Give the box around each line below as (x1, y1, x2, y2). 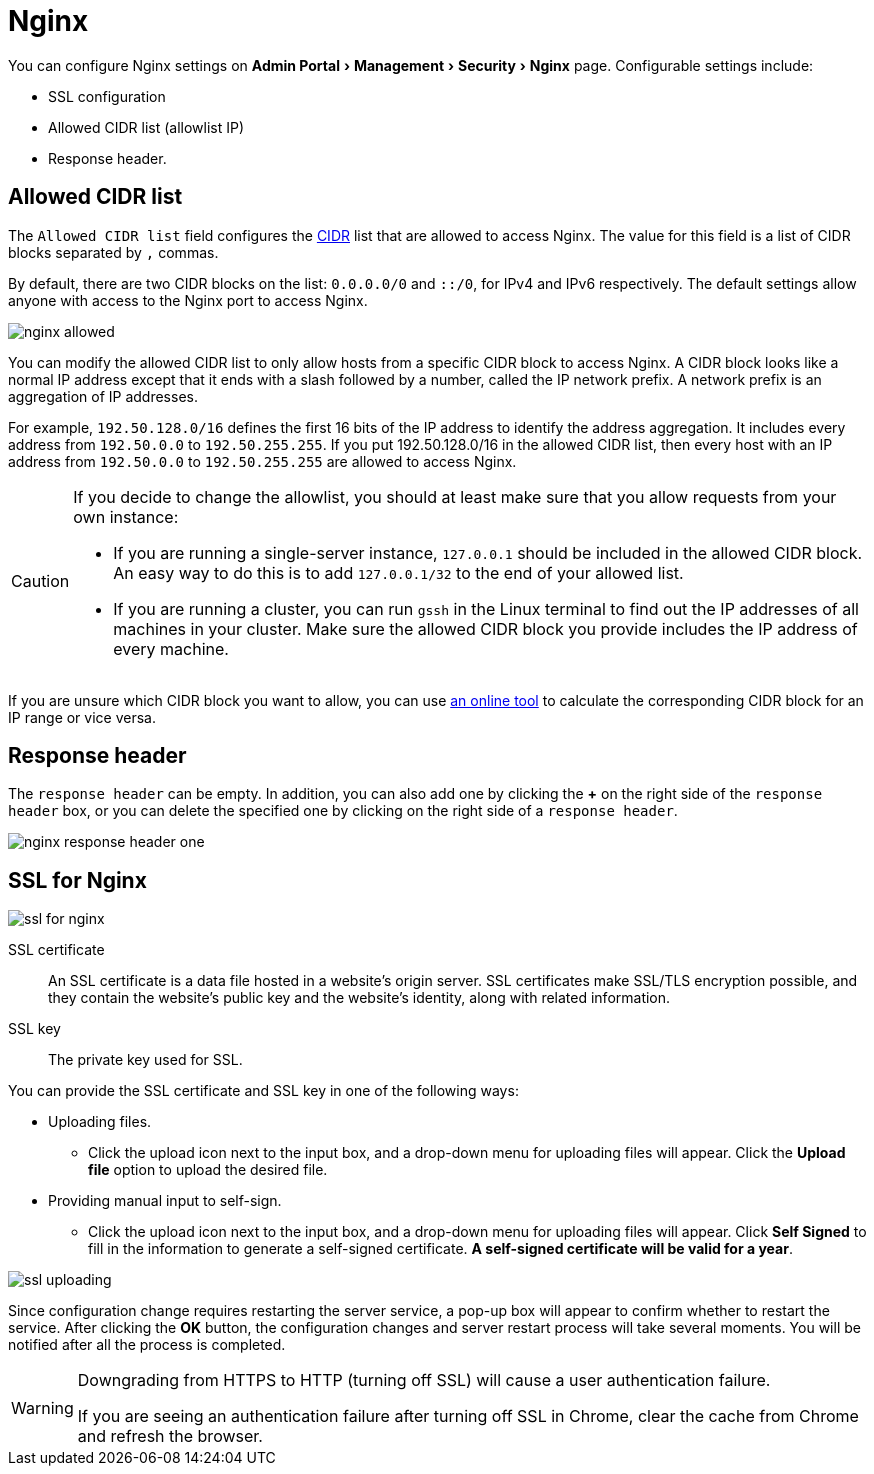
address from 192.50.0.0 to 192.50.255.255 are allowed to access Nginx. (8, 452, 517, 470)
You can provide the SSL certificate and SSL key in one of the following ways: (8, 1082, 519, 1100)
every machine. (113, 638, 229, 659)
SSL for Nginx (8, 867, 147, 893)
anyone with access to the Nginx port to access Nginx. (8, 291, 368, 309)
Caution (11, 570, 70, 591)
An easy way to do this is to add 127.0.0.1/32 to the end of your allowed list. (113, 562, 684, 583)
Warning (11, 1398, 74, 1419)
